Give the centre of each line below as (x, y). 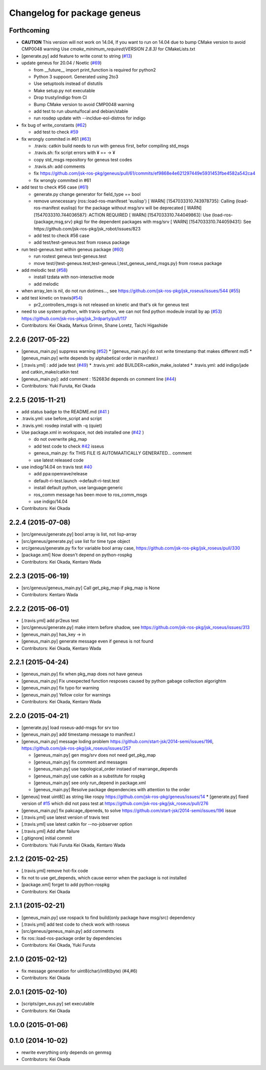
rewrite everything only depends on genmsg (66, 1052)
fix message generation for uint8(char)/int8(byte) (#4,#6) (79, 971)
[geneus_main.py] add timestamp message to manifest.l (78, 734)
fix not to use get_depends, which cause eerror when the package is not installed (104, 878)
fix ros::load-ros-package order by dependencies (72, 938)
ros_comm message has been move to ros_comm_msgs (90, 495)
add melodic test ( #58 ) (45, 270)
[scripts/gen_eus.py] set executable (58, 1004)
